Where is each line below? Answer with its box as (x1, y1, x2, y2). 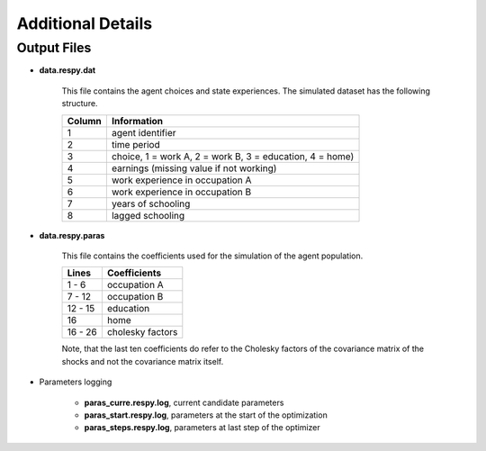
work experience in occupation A (111, 174, 252, 186)
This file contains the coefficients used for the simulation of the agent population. (61, 250, 364, 261)
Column (67, 114, 103, 127)
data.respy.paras (39, 230, 105, 240)
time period (111, 138, 161, 150)
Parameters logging (39, 376, 112, 387)
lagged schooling (111, 209, 185, 221)
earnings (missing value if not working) (111, 162, 277, 175)
